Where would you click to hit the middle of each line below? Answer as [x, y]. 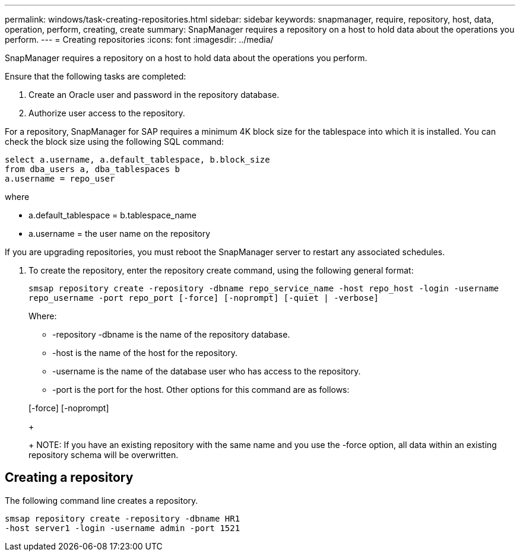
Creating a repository [69, 478]
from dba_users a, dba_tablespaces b [93, 169]
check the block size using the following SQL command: [115, 142]
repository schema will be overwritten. [104, 455]
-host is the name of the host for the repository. [145, 353]
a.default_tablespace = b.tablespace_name [112, 215]
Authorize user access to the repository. [107, 113]
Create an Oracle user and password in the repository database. [154, 95]
